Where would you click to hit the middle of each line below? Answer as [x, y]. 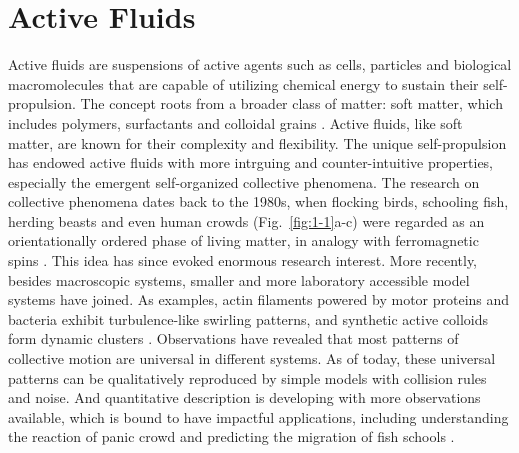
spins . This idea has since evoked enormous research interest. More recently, [243, 260]
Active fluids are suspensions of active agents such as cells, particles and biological [260, 64]
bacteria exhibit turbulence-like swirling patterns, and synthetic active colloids [248, 318]
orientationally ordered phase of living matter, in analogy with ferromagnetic [243, 240]
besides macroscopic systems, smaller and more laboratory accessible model [239, 279]
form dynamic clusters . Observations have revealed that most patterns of [233, 338]
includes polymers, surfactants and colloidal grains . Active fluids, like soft [235, 122]
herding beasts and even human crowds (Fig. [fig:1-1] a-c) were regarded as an [246, 220]
